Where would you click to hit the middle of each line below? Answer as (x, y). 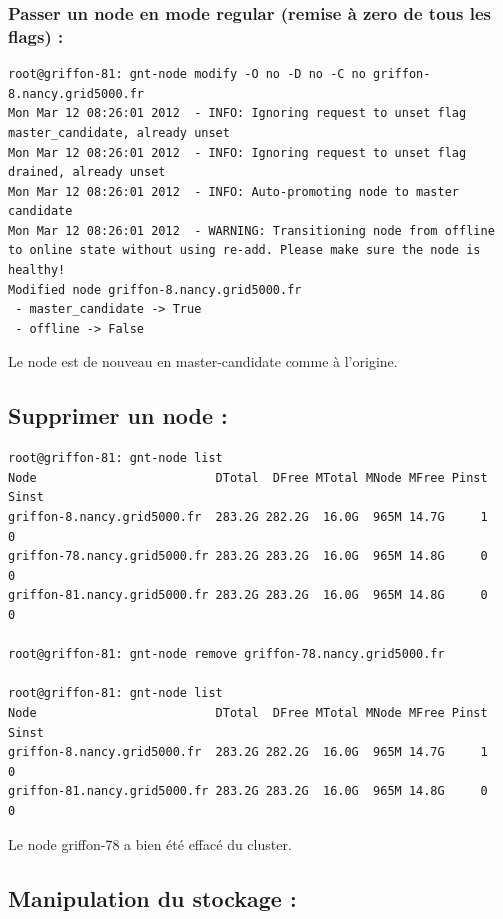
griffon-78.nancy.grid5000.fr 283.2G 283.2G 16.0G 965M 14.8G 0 (248, 556)
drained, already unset (87, 172)
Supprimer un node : (118, 415)
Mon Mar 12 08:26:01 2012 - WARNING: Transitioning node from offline (251, 230)
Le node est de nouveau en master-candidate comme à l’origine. (203, 361)
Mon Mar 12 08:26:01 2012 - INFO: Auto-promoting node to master (234, 191)
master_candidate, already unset (119, 132)
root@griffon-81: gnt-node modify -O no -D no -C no (187, 74)
